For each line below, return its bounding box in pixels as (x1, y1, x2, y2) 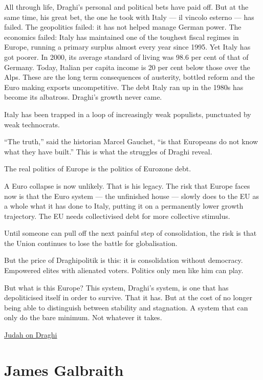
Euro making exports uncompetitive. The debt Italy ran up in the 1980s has (4, 81, 244, 92)
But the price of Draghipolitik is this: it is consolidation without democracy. (4, 255, 243, 265)
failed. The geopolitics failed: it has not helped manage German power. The (4, 21, 242, 32)
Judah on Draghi (4, 329, 57, 340)
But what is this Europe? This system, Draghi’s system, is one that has (4, 282, 229, 293)
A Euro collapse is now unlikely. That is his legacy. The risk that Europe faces (4, 180, 250, 191)
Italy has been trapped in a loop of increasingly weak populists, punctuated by (4, 108, 251, 119)
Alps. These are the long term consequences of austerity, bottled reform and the (4, 72, 255, 82)
